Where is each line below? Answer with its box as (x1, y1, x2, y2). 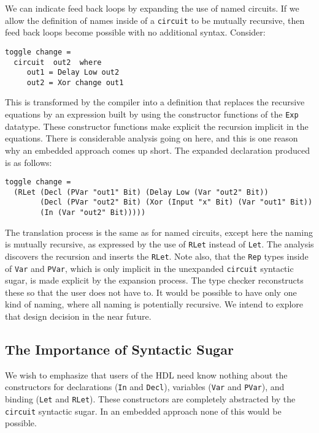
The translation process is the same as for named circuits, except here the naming (5, 225, 313, 238)
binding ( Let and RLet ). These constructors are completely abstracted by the (5, 393, 296, 405)
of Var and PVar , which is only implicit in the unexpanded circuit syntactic (5, 262, 294, 274)
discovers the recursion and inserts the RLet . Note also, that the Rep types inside (5, 249, 309, 262)
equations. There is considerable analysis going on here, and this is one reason (5, 132, 298, 145)
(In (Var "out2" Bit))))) (40, 208, 146, 217)
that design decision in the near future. (5, 310, 152, 323)
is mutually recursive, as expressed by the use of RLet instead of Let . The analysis (5, 238, 314, 250)
